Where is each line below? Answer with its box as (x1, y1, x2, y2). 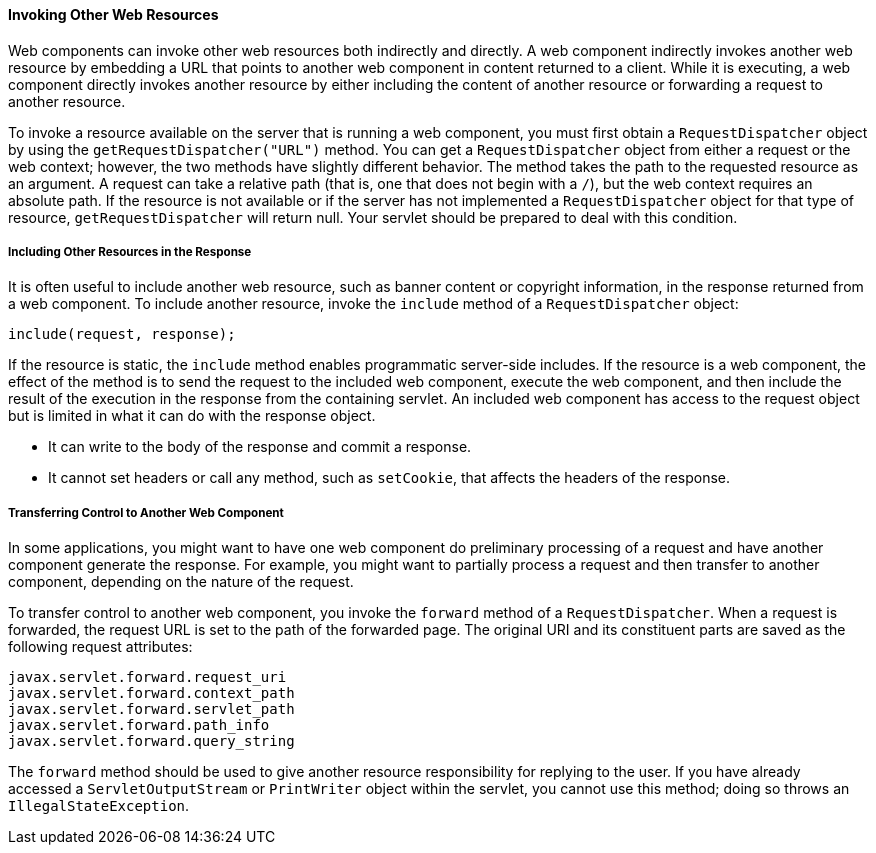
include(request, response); (8, 326, 236, 343)
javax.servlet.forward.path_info (8, 717, 270, 734)
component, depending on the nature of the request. (8, 573, 354, 591)
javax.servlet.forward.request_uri (8, 669, 287, 686)
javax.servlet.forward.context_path (8, 685, 295, 702)
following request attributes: (8, 638, 193, 656)
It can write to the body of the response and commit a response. (48, 438, 472, 456)
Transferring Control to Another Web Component (8, 505, 284, 520)
